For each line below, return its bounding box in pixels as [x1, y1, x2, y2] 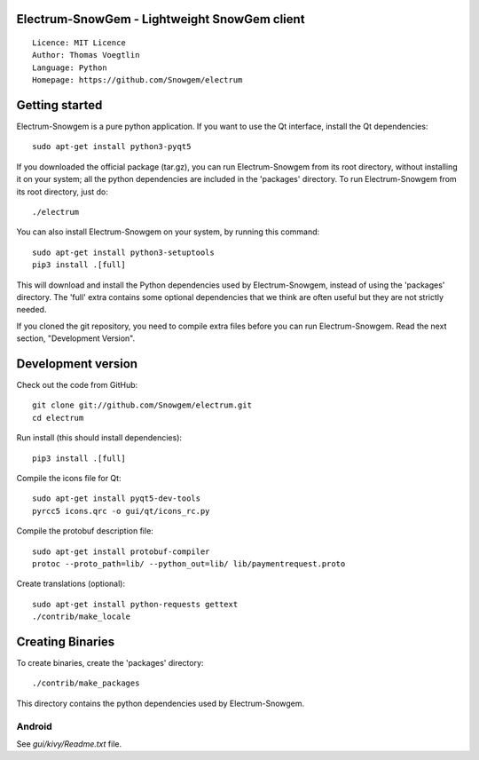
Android [16, 720, 52, 732]
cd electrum [32, 413, 84, 423]
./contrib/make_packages [32, 678, 140, 688]
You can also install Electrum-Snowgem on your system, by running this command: [16, 226, 320, 237]
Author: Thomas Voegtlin [32, 50, 140, 60]
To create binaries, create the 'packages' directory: [16, 658, 204, 669]
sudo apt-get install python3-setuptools [32, 247, 215, 257]
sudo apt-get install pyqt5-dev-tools [32, 494, 201, 503]
